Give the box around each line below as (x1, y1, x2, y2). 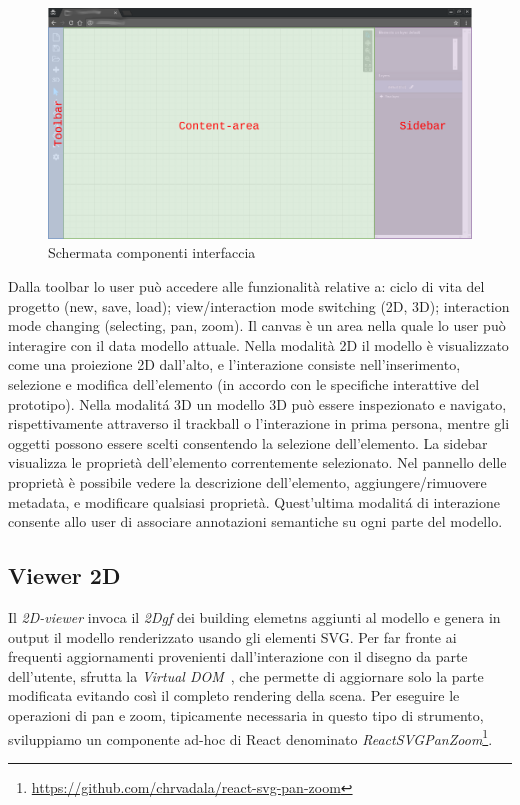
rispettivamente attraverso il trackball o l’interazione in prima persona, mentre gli (8, 413, 510, 434)
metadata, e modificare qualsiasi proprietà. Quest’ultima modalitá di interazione (8, 491, 500, 512)
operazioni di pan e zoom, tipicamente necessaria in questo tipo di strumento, (8, 704, 484, 725)
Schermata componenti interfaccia (48, 242, 256, 263)
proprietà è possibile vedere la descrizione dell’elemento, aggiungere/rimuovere (8, 471, 487, 492)
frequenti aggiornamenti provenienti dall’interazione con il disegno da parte (8, 646, 468, 667)
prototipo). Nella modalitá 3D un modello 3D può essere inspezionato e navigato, (8, 393, 507, 414)
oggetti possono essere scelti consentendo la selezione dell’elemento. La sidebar (8, 432, 488, 453)
